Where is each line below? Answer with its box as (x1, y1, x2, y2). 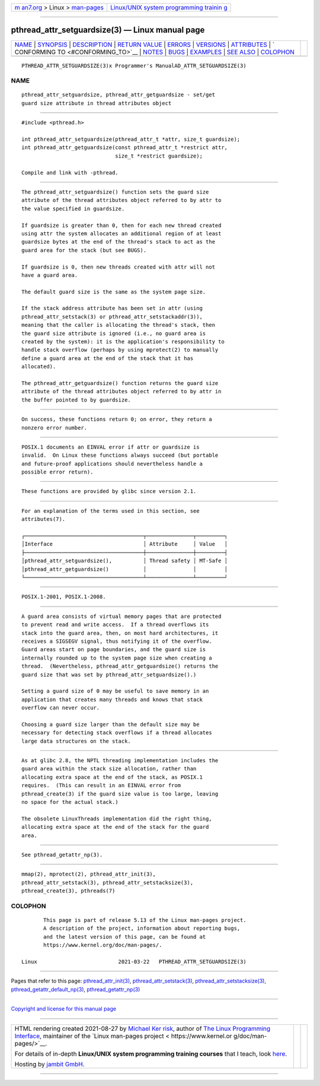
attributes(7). (21, 516, 66, 523)
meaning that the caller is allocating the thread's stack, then (21, 321, 216, 329)
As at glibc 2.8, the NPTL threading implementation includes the (21, 757, 219, 764)
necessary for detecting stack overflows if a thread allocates (21, 730, 213, 736)
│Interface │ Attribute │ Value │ (21, 541, 228, 548)
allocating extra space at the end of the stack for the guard (21, 823, 209, 831)
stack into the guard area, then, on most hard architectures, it (21, 630, 219, 636)
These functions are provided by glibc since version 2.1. (21, 488, 197, 495)
